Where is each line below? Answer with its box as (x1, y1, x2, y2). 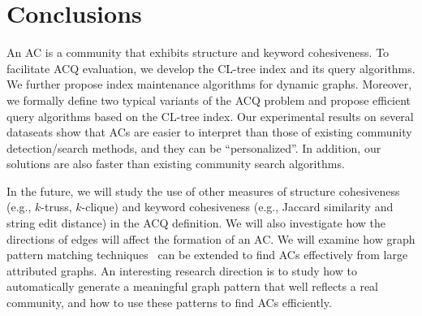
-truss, (41, 198, 72, 215)
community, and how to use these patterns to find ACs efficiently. (6, 294, 332, 311)
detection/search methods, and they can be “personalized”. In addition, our (6, 139, 381, 156)
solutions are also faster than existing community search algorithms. (6, 155, 345, 172)
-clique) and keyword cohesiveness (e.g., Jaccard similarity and (81, 198, 394, 215)
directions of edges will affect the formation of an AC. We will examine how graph (6, 230, 416, 247)
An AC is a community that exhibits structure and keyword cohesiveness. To (6, 44, 390, 61)
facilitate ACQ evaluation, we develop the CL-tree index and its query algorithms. (6, 59, 416, 76)
